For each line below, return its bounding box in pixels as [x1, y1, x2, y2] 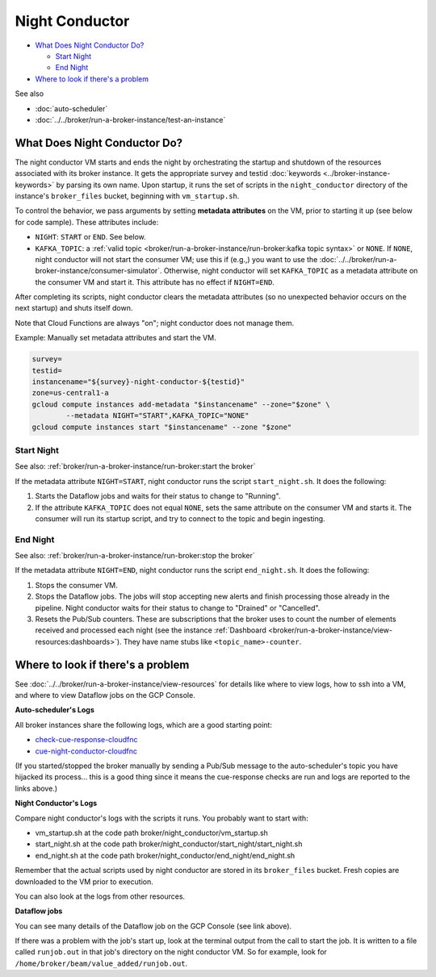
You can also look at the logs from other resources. [15, 891, 186, 901]
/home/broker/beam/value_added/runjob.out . [15, 958, 188, 968]
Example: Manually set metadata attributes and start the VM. [15, 333, 217, 343]
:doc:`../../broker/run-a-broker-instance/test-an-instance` [35, 115, 226, 124]
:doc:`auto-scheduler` [35, 103, 108, 113]
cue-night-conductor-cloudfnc [35, 746, 137, 756]
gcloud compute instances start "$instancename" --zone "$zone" [31, 422, 292, 432]
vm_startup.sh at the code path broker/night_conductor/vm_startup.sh [35, 828, 268, 837]
